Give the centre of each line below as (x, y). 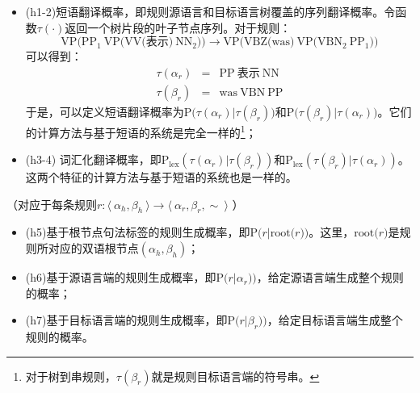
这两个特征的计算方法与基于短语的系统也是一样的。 (161, 177)
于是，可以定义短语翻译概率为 (105, 111)
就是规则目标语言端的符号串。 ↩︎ (235, 376)
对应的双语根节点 (93, 248)
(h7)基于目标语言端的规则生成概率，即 (126, 320)
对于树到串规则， (71, 376)
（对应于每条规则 (52, 204)
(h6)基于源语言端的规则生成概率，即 (121, 277)
